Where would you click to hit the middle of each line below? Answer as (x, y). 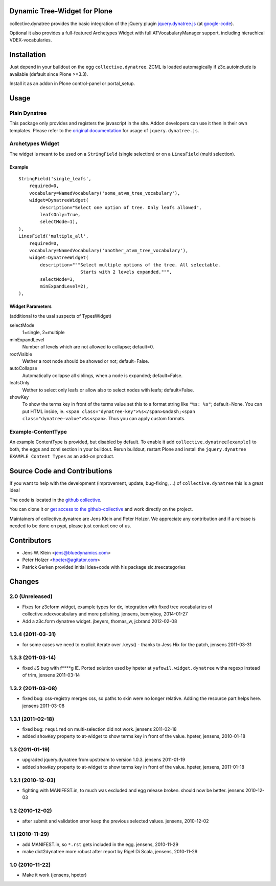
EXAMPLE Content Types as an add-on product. (62, 457)
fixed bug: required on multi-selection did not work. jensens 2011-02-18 (99, 729)
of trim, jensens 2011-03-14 (51, 675)
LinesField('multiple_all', (54, 236)
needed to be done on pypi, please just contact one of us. (70, 526)
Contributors (30, 540)
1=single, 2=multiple (43, 333)
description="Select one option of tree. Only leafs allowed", (121, 207)
